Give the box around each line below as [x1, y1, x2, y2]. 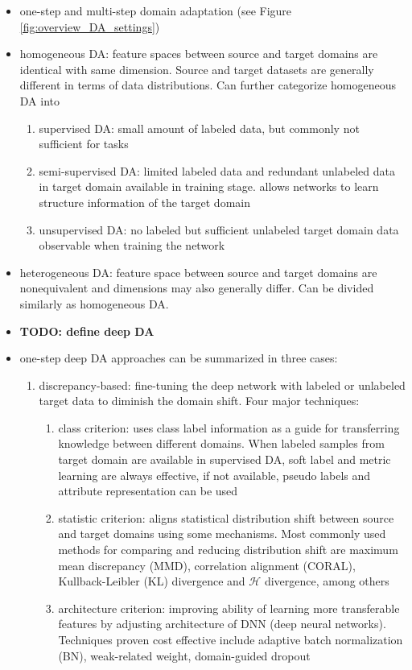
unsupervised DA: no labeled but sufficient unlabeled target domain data [39, 221, 399, 238]
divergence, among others [264, 573, 389, 589]
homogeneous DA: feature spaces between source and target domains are [19, 45, 378, 62]
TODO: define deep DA [19, 322, 154, 339]
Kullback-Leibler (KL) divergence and [58, 573, 245, 589]
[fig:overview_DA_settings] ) [19, 18, 160, 35]
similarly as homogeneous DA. [19, 295, 169, 312]
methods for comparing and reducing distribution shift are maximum [58, 541, 398, 558]
